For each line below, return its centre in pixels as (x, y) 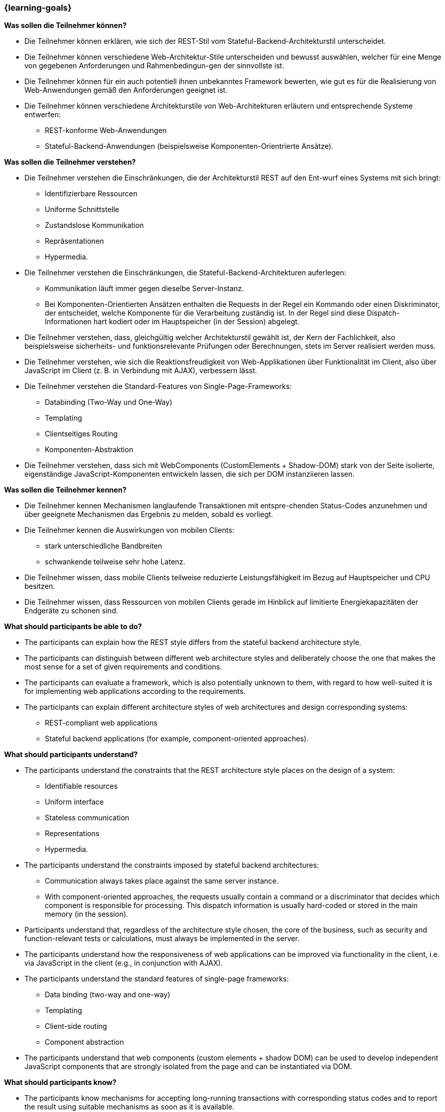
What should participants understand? (71, 755)
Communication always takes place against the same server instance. (162, 881)
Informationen (68, 322)
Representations (72, 834)
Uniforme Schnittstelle (82, 210)
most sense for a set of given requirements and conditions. (123, 667)
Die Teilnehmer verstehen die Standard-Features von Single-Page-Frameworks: (158, 386)
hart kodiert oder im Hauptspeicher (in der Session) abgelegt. (197, 322)
